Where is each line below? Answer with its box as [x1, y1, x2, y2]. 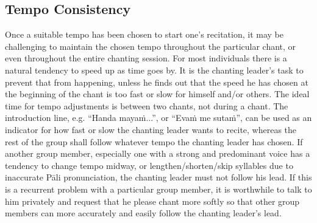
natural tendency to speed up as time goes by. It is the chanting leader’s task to [5, 63, 304, 76]
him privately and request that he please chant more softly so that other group [5, 194, 300, 207]
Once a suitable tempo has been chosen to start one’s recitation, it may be [5, 28, 283, 41]
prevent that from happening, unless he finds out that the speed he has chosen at [5, 75, 308, 88]
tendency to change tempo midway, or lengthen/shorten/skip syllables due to [5, 159, 293, 171]
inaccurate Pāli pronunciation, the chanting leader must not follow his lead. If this [5, 171, 312, 184]
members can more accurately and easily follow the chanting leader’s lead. [5, 207, 282, 219]
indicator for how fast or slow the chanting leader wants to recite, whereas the [5, 123, 297, 136]
